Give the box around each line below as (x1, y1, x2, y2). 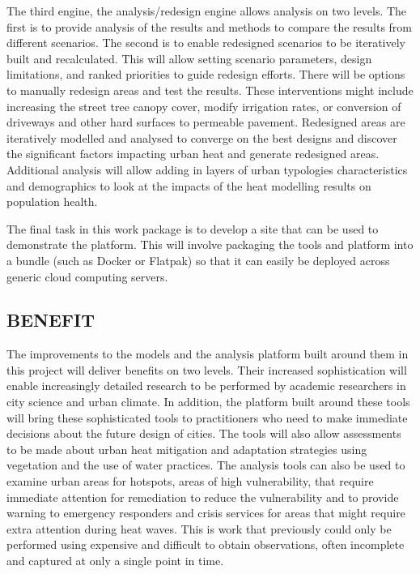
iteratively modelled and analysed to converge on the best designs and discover (6, 129, 397, 146)
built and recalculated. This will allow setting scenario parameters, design (6, 49, 372, 66)
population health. (6, 193, 98, 210)
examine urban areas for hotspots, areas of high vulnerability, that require (6, 473, 374, 490)
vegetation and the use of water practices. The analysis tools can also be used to (6, 456, 405, 473)
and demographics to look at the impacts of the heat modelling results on (6, 177, 371, 194)
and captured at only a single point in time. (6, 552, 224, 569)
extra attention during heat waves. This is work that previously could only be (6, 520, 392, 537)
